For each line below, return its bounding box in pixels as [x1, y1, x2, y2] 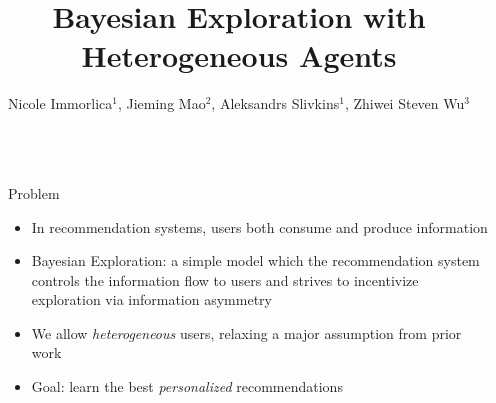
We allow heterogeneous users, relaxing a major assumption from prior [31, 322, 462, 343]
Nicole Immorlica [8, 93, 113, 114]
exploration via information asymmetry [31, 289, 272, 310]
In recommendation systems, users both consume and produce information [31, 216, 488, 237]
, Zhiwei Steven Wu [344, 93, 465, 114]
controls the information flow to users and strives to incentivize [31, 269, 419, 290]
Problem [8, 182, 60, 203]
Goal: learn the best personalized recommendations [31, 376, 343, 397]
